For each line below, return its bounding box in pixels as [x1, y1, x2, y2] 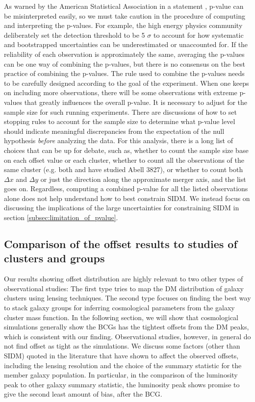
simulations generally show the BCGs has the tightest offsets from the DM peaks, [4, 322, 249, 332]
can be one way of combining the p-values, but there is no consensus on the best [4, 58, 246, 69]
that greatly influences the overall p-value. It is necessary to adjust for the [24, 97, 248, 107]
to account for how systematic [153, 29, 244, 40]
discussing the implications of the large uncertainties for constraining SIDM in [4, 202, 239, 213]
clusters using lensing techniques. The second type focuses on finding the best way [4, 293, 251, 303]
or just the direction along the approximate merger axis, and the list [40, 174, 246, 184]
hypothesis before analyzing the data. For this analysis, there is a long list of [4, 135, 233, 146]
